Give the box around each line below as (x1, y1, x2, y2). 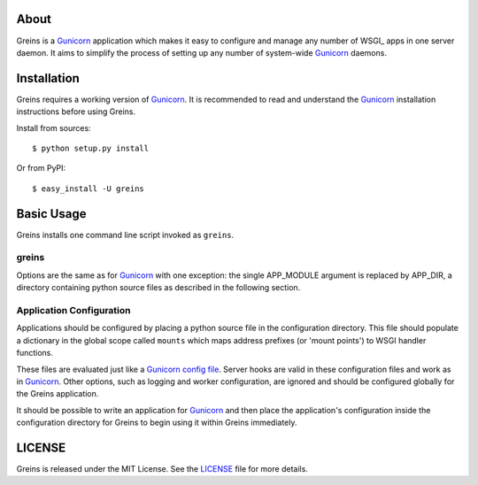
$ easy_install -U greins (32, 183, 145, 194)
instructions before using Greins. (16, 106, 136, 117)
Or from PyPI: (16, 163, 66, 173)
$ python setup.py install (32, 142, 150, 153)
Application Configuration (16, 304, 132, 316)
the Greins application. (16, 389, 99, 399)
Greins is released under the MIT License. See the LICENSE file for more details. (16, 463, 309, 473)
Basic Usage (16, 206, 87, 221)
